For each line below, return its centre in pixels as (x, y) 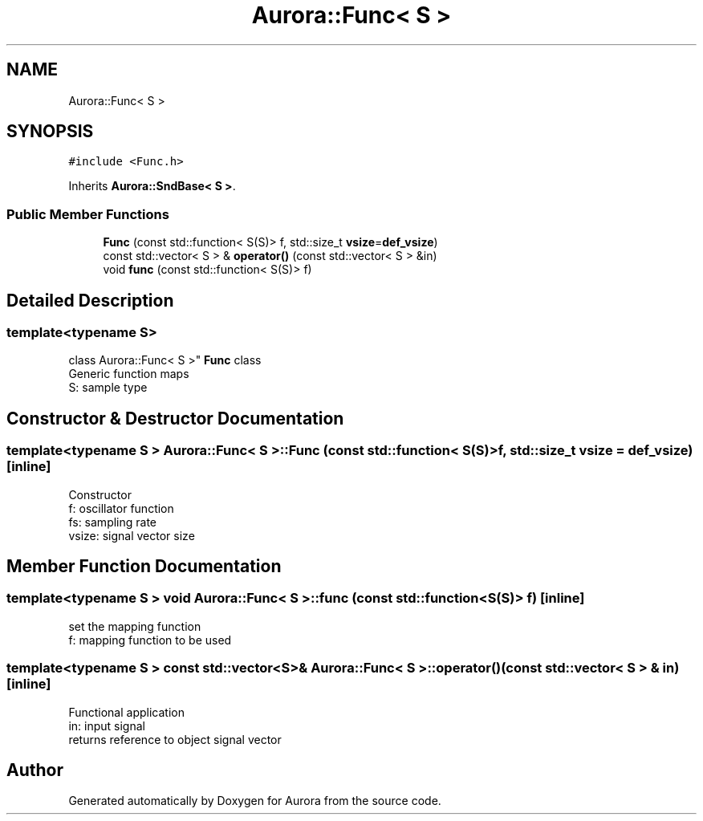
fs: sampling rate (113, 522)
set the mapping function (135, 626)
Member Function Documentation (144, 567)
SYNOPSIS (50, 132)
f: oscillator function (121, 508)
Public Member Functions (88, 214)
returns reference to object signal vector (175, 739)
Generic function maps (129, 374)
